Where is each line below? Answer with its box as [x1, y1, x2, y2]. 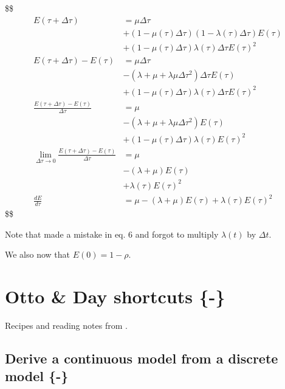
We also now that [5, 248, 70, 261]
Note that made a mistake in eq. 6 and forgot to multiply [5, 227, 219, 240]
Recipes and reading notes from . [5, 318, 128, 331]
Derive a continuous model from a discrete [5, 348, 278, 367]
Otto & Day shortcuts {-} [5, 283, 225, 308]
